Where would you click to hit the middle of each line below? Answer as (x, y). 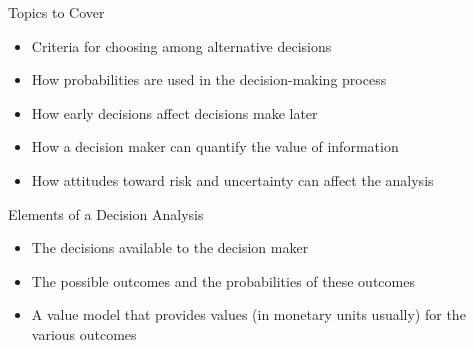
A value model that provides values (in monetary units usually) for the (248, 314)
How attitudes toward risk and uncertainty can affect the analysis (232, 179)
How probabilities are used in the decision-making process (209, 79)
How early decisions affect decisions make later (174, 112)
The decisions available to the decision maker (170, 247)
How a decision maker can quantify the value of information (215, 146)
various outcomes (84, 333)
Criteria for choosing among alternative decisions (181, 45)
